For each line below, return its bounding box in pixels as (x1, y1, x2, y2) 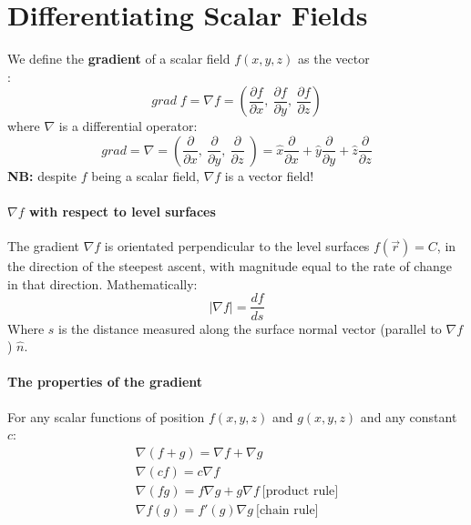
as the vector (298, 49, 370, 68)
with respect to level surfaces (28, 202, 216, 221)
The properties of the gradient (7, 372, 203, 391)
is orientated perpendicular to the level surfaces (104, 237, 370, 256)
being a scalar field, (91, 166, 200, 185)
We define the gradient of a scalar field (7, 49, 230, 68)
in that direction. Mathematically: (7, 274, 198, 293)
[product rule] (261, 484, 339, 498)
